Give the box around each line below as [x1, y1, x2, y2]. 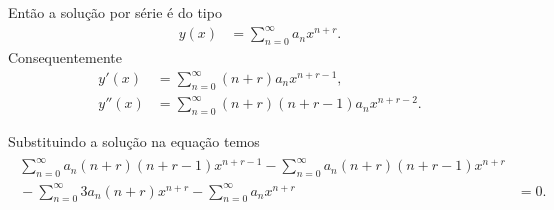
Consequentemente [8, 46, 123, 67]
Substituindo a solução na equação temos [8, 131, 260, 152]
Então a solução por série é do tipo [8, 2, 222, 22]
